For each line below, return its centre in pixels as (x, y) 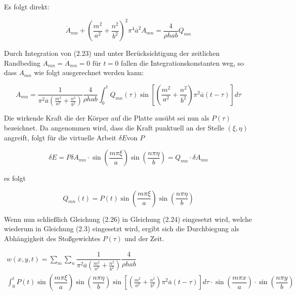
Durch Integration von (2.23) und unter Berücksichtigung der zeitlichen (112, 53)
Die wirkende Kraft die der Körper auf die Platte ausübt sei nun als (107, 118)
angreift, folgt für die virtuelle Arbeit (60, 137)
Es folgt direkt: (27, 6)
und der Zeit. (144, 238)
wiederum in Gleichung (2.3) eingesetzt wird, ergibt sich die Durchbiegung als (122, 229)
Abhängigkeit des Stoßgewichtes (52, 238)
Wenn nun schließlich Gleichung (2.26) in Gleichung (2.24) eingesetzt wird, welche (128, 219)
